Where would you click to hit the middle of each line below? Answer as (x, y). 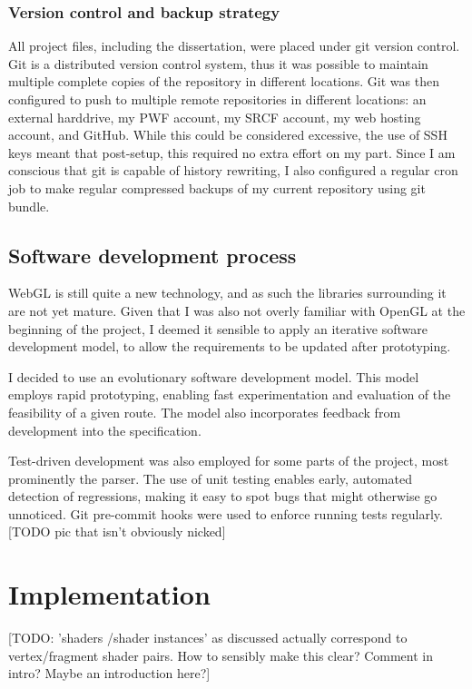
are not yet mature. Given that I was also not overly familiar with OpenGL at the (237, 310)
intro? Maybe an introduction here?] (109, 673)
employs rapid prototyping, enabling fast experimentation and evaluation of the (230, 394)
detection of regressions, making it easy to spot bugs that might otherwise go (223, 496)
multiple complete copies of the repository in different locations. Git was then (224, 81)
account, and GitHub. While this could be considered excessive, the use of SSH (228, 135)
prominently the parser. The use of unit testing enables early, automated (210, 478)
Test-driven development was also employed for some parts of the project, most (229, 461)
